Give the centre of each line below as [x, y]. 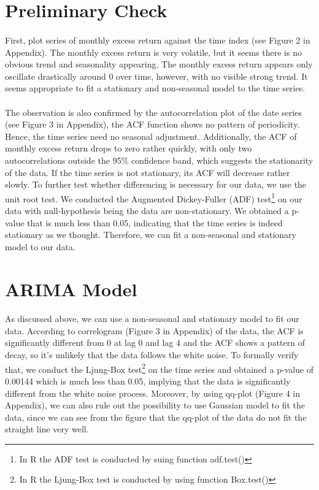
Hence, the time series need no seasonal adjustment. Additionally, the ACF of [151, 136]
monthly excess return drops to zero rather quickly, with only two [129, 148]
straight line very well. [47, 429]
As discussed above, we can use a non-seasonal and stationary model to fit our [152, 319]
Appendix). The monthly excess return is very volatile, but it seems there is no [153, 52]
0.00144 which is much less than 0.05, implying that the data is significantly [148, 381]
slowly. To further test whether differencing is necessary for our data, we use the [156, 184]
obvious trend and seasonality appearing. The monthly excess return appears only [159, 64]
